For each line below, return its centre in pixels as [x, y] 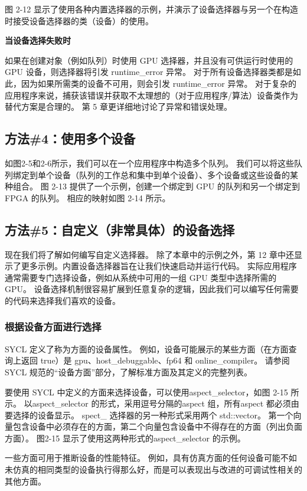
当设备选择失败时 [38, 40]
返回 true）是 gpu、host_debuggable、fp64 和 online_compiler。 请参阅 [155, 360]
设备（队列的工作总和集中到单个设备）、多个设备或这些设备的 [172, 174]
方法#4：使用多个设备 [70, 138]
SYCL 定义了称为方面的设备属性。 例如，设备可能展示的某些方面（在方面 [147, 348]
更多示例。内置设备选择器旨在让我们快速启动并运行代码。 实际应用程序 [159, 266]
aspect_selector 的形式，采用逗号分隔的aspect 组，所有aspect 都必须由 [166, 403]
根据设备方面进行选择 [53, 327]
